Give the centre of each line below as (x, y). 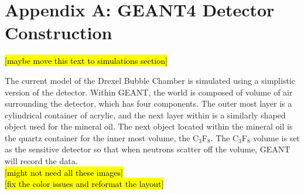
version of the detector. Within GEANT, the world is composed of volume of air (149, 92)
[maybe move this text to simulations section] (86, 61)
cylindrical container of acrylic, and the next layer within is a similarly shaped (145, 115)
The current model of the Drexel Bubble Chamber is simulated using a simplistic (150, 80)
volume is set (276, 137)
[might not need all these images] (64, 172)
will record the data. (41, 161)
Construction (59, 33)
